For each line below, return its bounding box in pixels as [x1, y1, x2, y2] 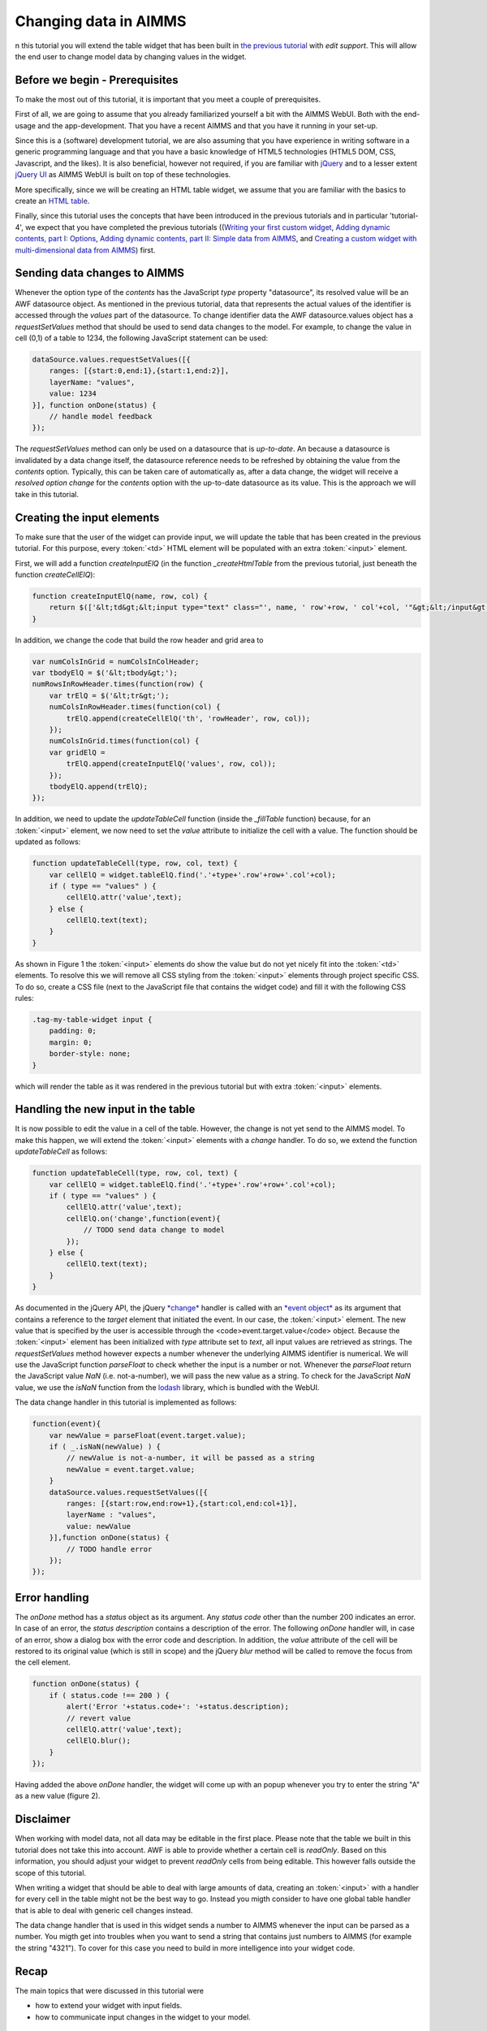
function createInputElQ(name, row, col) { [32, 591, 209, 600]
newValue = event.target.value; [66, 1465, 195, 1474]
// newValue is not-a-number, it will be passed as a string [66, 1453, 315, 1462]
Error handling [15, 1591, 89, 1604]
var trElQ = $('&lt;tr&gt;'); [49, 691, 170, 700]
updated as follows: [15, 837, 81, 847]
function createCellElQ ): [15, 569, 96, 579]
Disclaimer [15, 1812, 71, 1826]
